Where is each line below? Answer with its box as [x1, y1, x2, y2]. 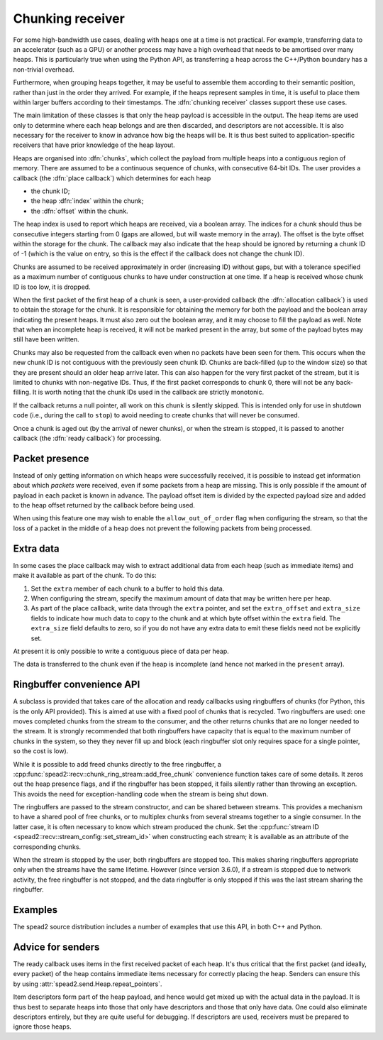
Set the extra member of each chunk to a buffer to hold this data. [30, 584, 225, 593]
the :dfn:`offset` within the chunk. [30, 207, 128, 215]
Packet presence [13, 452, 89, 464]
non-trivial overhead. [13, 65, 74, 74]
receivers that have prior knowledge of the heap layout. [13, 141, 175, 149]
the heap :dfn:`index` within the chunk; [30, 197, 144, 205]
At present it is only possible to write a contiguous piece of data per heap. [13, 647, 230, 655]
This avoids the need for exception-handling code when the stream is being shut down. [13, 789, 269, 798]
